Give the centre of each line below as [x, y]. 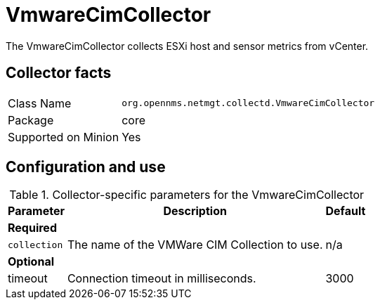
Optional [31, 262]
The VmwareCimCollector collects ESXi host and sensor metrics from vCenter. [187, 46]
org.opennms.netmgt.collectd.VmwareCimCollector [248, 103]
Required [32, 228]
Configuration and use [86, 167]
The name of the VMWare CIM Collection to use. [195, 245]
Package [31, 120]
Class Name [40, 103]
